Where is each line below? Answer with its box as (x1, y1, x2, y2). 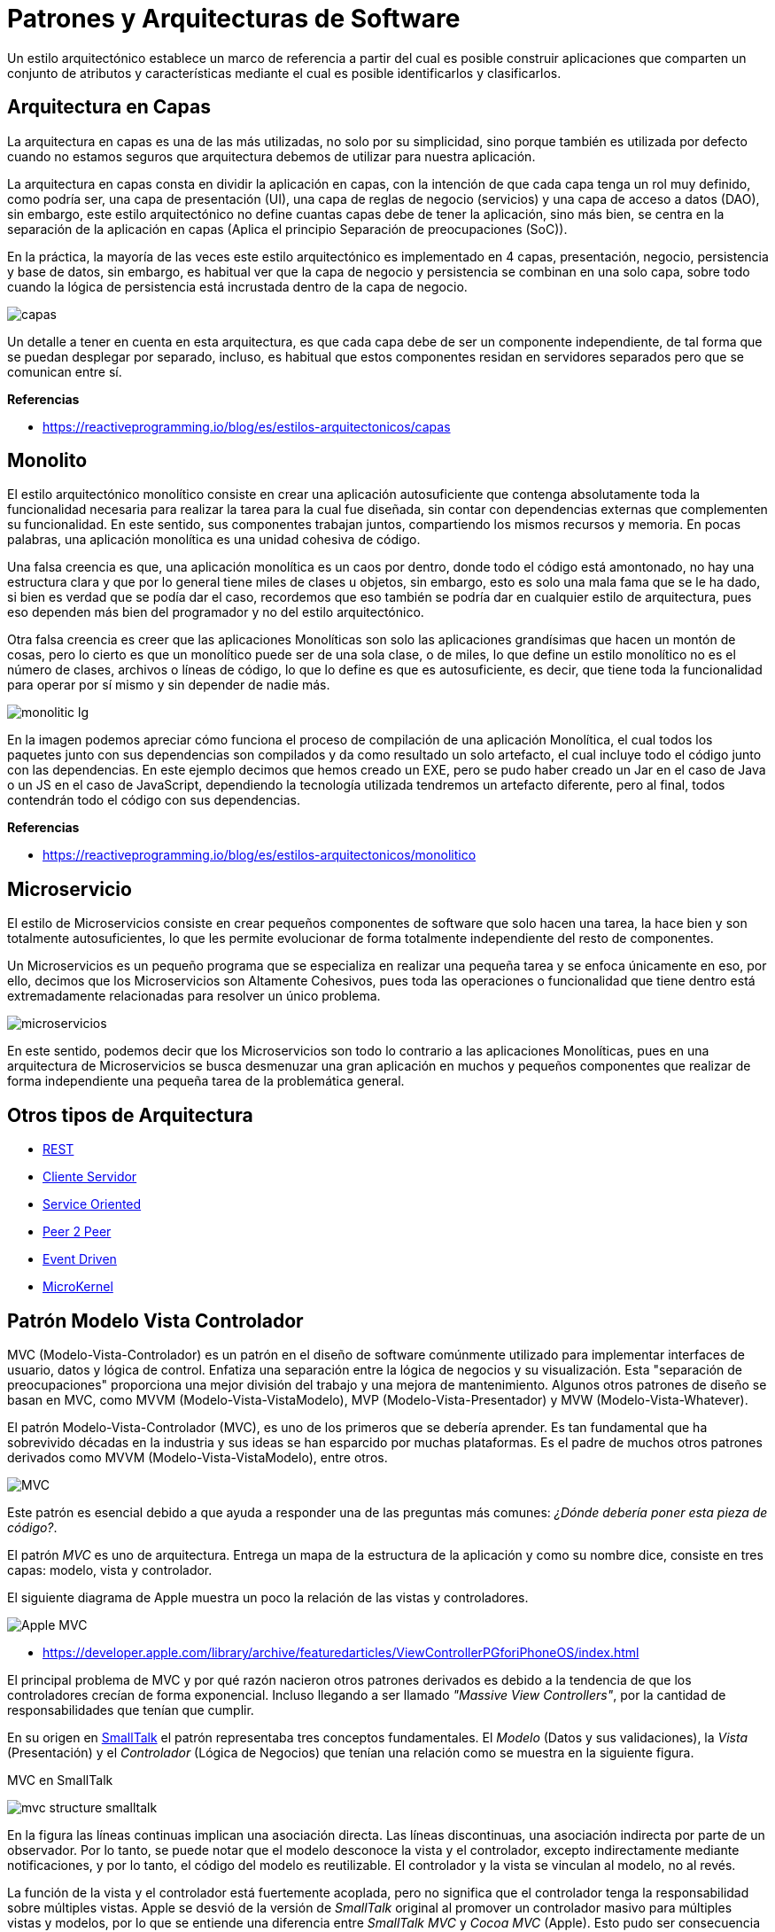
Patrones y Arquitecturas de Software (7, 4, 461, 34)
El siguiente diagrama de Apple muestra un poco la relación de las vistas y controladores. (7, 1589, 529, 1605)
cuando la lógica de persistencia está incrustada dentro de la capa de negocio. (7, 278, 468, 294)
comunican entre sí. (7, 363, 122, 379)
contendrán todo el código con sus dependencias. (7, 792, 300, 808)
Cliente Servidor (43, 1169, 137, 1185)
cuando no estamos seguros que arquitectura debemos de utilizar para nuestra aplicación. (7, 148, 536, 164)
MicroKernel (43, 1279, 113, 1295)
